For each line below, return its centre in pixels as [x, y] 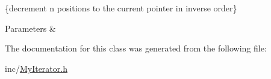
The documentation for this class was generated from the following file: [136, 48]
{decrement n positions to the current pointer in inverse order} [121, 8]
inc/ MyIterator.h [36, 68]
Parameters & [30, 28]
